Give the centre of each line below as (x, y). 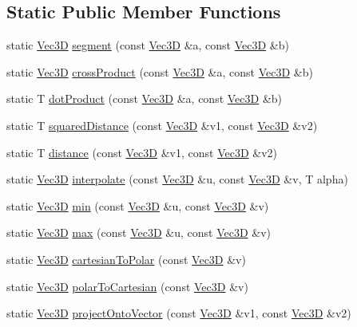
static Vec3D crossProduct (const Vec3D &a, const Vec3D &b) (160, 71)
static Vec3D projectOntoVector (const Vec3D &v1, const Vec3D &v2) (179, 313)
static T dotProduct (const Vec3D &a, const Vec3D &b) (145, 98)
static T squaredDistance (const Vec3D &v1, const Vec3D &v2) (162, 125)
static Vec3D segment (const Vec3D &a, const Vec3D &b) (148, 45)
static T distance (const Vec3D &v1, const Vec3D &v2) (142, 152)
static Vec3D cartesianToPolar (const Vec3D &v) (126, 259)
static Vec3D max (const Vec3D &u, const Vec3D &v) (139, 232)
